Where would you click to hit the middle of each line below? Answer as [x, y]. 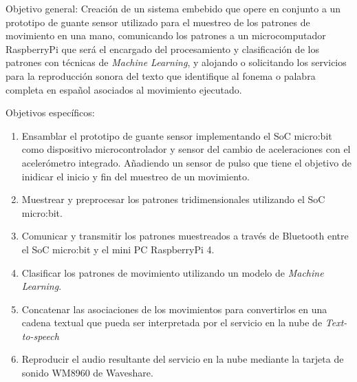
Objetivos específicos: [50, 113]
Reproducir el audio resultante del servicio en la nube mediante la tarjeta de [183, 359]
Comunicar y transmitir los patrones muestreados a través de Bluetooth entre [185, 236]
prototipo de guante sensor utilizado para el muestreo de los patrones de [158, 22]
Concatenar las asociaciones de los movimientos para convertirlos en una [174, 309]
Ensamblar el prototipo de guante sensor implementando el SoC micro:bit [177, 135]
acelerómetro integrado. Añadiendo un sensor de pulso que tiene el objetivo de [186, 162]
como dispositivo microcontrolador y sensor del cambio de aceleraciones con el [186, 149]
